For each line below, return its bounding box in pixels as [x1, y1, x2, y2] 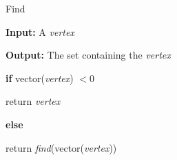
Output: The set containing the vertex [6, 48, 171, 62]
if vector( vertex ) [6, 70, 74, 85]
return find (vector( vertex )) [6, 140, 117, 154]
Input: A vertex [6, 24, 74, 39]
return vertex [6, 94, 61, 108]
